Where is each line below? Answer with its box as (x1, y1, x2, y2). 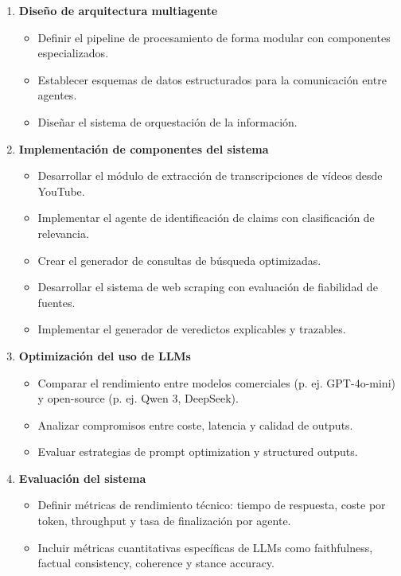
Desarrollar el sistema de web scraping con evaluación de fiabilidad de (37, 278, 378, 295)
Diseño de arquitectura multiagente (18, 2, 218, 18)
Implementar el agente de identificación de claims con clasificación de (37, 209, 375, 226)
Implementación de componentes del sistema (18, 140, 269, 157)
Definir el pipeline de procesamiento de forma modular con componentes (37, 29, 391, 45)
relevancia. (37, 224, 89, 241)
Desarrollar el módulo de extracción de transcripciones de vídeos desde (37, 167, 383, 184)
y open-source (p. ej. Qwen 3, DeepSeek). (37, 390, 239, 407)
